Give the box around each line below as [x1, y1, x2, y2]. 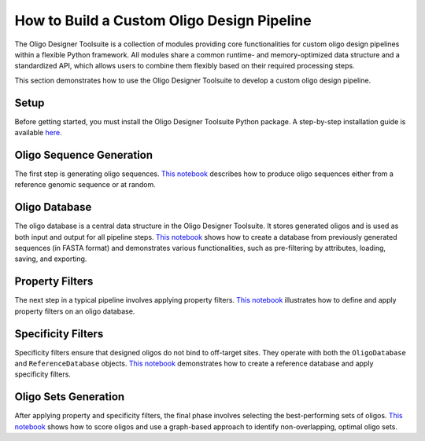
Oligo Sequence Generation [14, 148, 153, 161]
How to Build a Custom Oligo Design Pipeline [14, 12, 312, 29]
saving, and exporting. [14, 254, 87, 263]
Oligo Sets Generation [14, 390, 125, 404]
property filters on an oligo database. [14, 307, 135, 316]
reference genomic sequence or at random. [14, 180, 157, 189]
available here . [14, 128, 62, 138]
